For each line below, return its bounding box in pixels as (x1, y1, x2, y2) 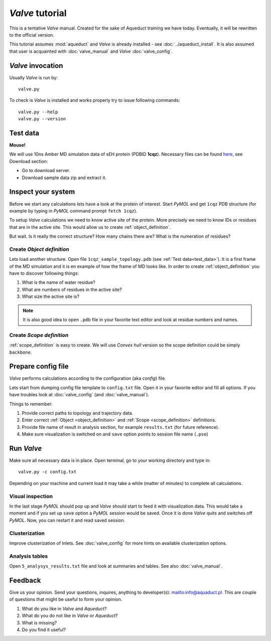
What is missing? (22, 619, 57, 625)
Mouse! (9, 142, 26, 148)
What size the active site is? (22, 293, 80, 299)
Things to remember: (9, 401, 53, 407)
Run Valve (9, 444, 42, 452)
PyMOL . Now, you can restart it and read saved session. (9, 517, 125, 523)
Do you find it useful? (22, 626, 66, 632)
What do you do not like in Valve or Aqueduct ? (22, 612, 118, 619)
